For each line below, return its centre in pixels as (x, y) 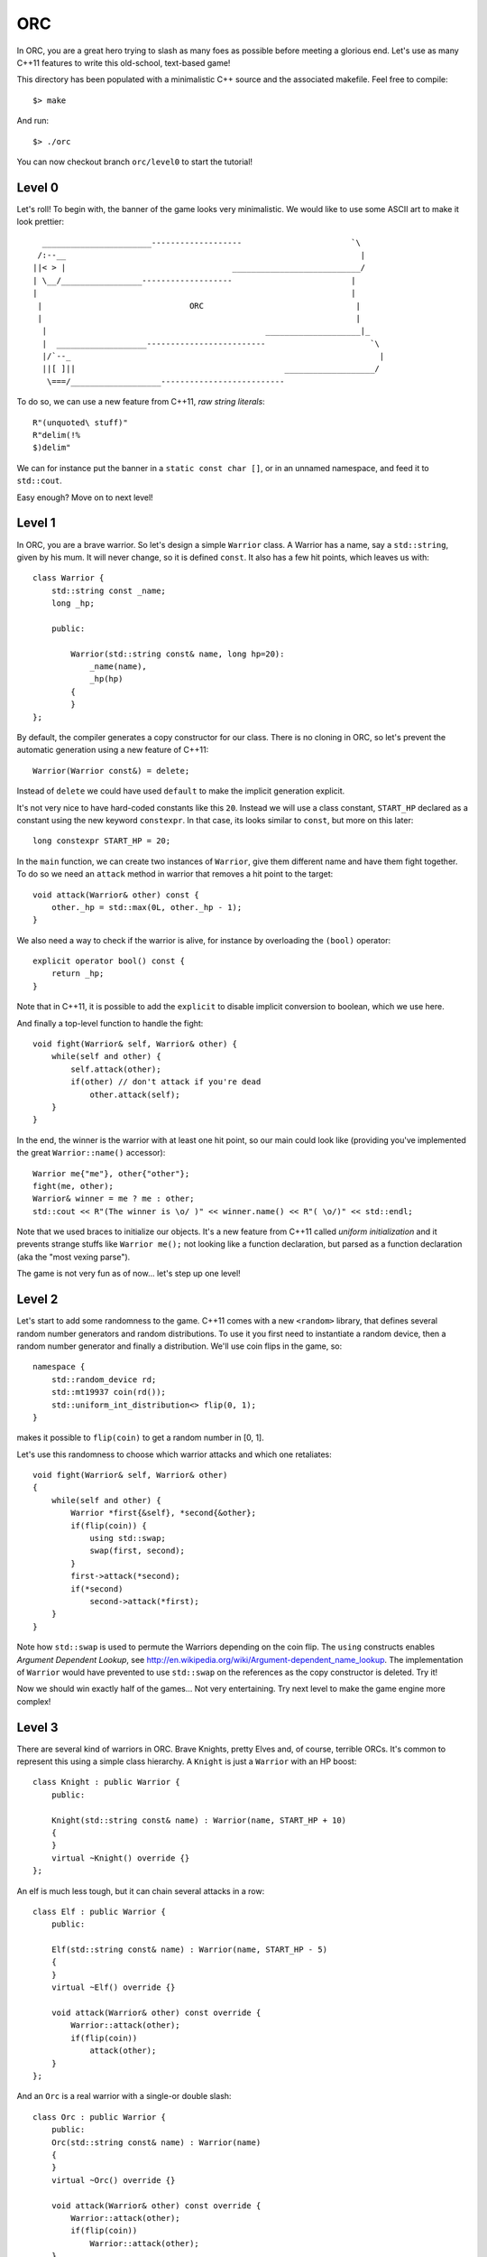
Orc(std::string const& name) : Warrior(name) (156, 2142)
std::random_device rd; (104, 1379)
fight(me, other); (74, 1186)
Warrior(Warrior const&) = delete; (111, 771)
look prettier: (41, 222)
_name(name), (119, 667)
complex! (34, 1701)
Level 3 (37, 1728)
